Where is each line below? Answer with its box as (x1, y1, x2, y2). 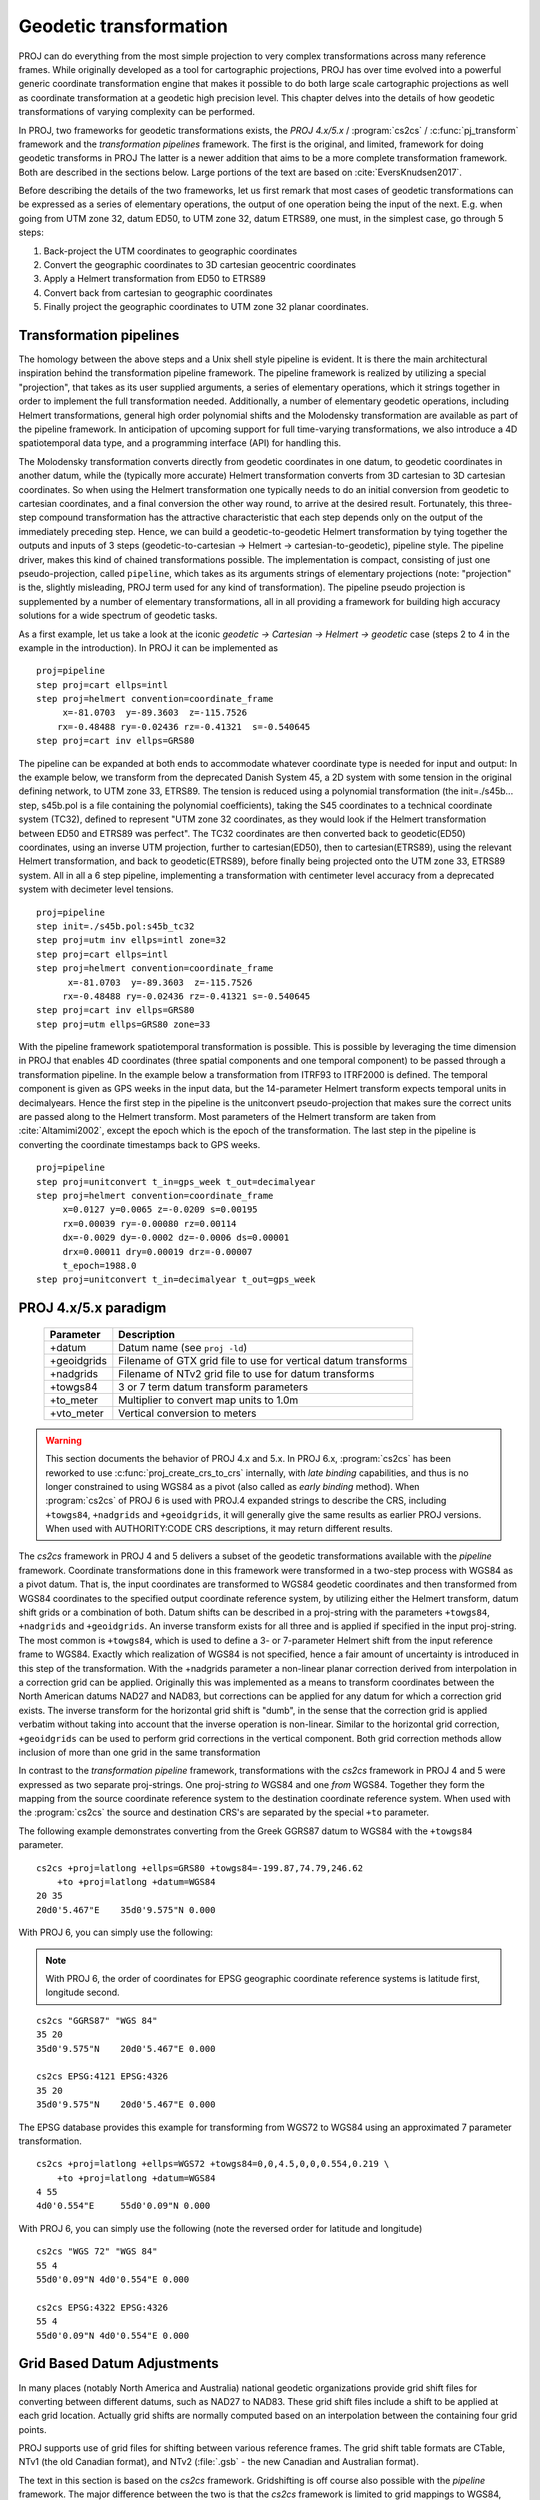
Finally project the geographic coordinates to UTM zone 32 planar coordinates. (43, 301, 369, 313)
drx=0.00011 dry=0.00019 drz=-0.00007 (62, 1246, 253, 1257)
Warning (45, 1434, 82, 1446)
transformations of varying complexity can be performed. (18, 106, 255, 118)
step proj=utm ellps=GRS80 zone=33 (36, 1018, 211, 1030)
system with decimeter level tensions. (18, 883, 174, 895)
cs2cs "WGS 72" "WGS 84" (36, 2246, 158, 2257)
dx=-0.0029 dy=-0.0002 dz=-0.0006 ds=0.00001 (62, 1232, 290, 1244)
